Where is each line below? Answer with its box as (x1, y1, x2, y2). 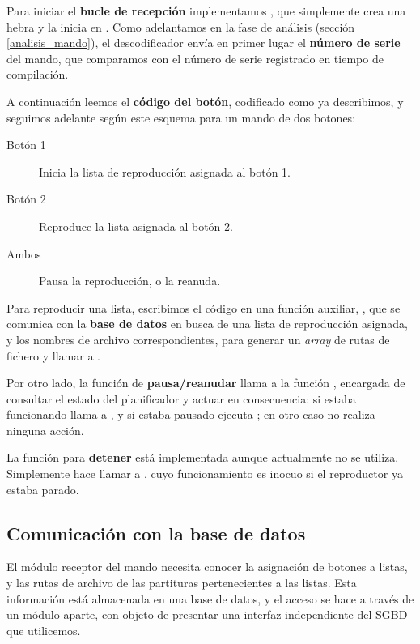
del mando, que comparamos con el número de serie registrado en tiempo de (6, 49, 384, 66)
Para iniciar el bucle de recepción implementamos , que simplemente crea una (6, 2, 406, 19)
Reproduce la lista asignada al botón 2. (39, 217, 233, 234)
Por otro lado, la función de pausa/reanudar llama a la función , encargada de (6, 374, 405, 391)
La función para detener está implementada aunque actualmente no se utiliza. (6, 449, 399, 466)
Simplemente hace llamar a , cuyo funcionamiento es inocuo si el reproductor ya (6, 465, 403, 482)
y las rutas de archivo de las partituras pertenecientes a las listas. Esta (6, 574, 357, 591)
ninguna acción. (6, 421, 84, 438)
